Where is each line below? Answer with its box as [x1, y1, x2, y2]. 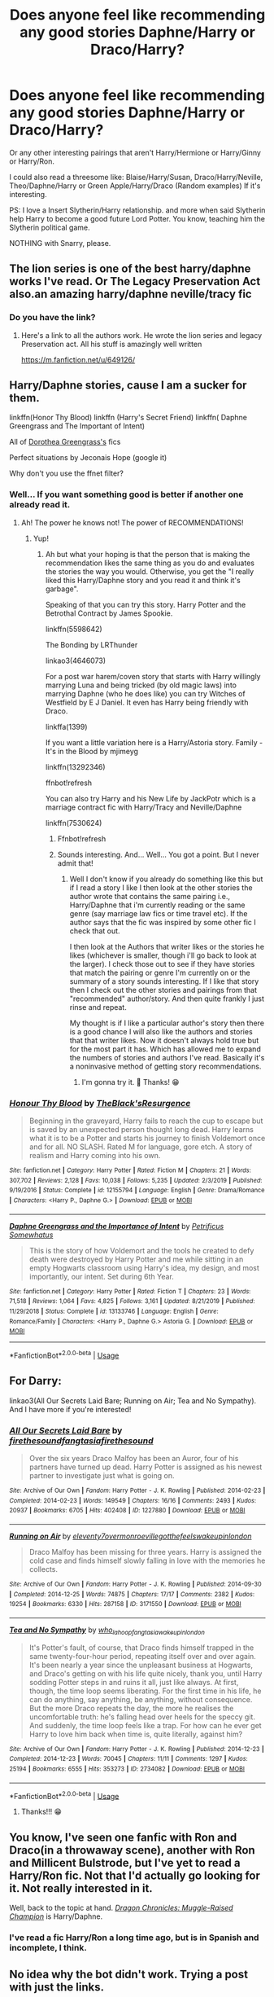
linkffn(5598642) [45, 624, 102, 634]
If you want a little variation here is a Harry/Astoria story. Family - [45, 737, 263, 747]
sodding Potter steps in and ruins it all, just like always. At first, [28, 1677, 239, 1687]
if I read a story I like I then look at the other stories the [69, 882, 253, 893]
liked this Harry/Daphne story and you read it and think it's [45, 575, 241, 585]
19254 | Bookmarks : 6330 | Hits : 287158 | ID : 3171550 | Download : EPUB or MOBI [9, 1600, 242, 1609]
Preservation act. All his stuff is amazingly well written [20, 339, 202, 349]
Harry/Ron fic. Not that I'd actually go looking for [9, 1868, 261, 1882]
